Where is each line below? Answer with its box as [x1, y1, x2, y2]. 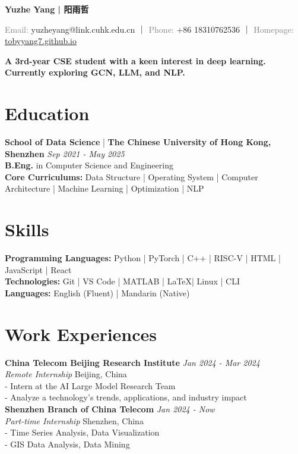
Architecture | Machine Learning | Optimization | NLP [5, 182, 204, 195]
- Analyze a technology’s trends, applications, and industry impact [5, 391, 247, 403]
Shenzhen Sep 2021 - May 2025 [5, 147, 125, 159]
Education [5, 101, 90, 126]
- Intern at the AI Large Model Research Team [5, 379, 176, 392]
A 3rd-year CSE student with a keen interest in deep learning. [5, 54, 266, 67]
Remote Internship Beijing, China [5, 368, 127, 380]
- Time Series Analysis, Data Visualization [5, 426, 160, 439]
